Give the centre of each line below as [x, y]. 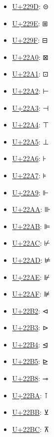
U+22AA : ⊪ [31, 209]
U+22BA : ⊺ [30, 395]
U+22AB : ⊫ [31, 226]
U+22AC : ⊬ [31, 243]
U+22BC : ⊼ [31, 429]
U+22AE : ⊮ [31, 277]
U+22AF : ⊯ [31, 294]
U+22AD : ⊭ [31, 260]
